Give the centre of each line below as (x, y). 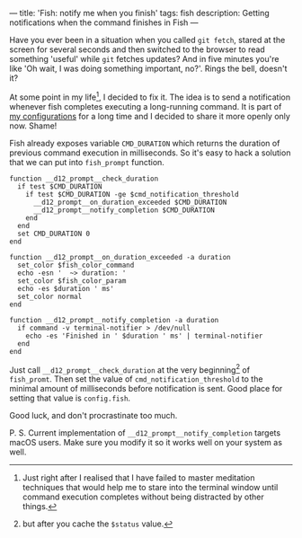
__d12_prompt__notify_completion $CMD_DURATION (124, 210)
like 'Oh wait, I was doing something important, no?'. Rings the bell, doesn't (148, 68)
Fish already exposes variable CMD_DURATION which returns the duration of (145, 143)
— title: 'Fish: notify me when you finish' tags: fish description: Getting (139, 13)
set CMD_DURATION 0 (54, 234)
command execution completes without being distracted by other (143, 497)
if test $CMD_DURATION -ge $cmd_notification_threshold (133, 194)
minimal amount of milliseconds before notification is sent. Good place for (146, 389)
